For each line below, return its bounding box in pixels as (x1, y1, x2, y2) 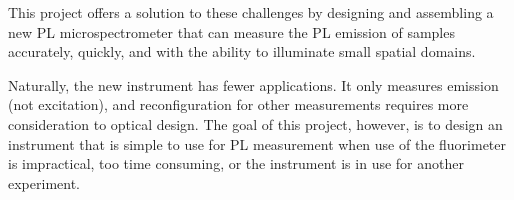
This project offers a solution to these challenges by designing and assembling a (8, 2, 494, 22)
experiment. (8, 172, 80, 193)
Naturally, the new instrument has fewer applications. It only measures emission (8, 74, 499, 95)
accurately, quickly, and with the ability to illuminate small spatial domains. (8, 41, 476, 62)
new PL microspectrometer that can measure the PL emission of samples (8, 21, 455, 42)
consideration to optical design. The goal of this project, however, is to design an (8, 113, 503, 134)
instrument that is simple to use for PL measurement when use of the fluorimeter (8, 133, 507, 154)
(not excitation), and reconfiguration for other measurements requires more (8, 94, 469, 115)
